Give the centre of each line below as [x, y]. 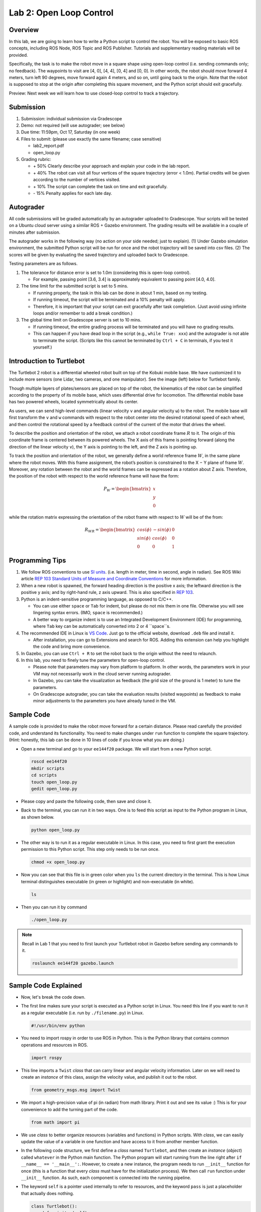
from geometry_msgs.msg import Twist [76, 1090]
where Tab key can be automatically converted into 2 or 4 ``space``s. [102, 626]
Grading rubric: [36, 159]
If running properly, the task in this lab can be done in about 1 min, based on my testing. [120, 293]
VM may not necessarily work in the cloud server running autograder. [102, 673]
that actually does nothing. [48, 1193]
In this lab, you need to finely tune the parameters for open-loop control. [93, 660]
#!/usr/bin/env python [58, 1026]
